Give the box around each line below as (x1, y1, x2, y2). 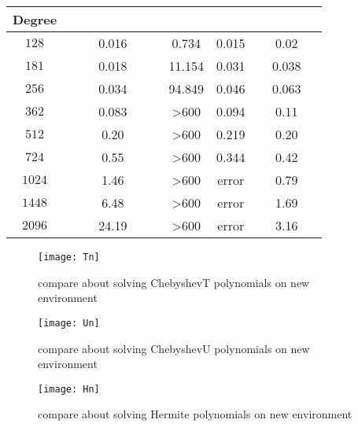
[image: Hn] (38, 383, 100, 395)
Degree (13, 10, 57, 28)
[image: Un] (38, 317, 100, 329)
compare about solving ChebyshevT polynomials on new (38, 274, 310, 290)
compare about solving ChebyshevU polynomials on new (38, 340, 310, 356)
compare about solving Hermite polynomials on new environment (38, 406, 352, 422)
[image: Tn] (38, 252, 100, 263)
